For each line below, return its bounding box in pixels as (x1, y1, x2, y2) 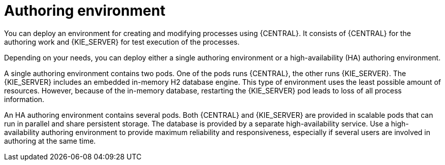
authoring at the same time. (4, 136, 96, 145)
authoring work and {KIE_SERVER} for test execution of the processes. (4, 37, 240, 46)
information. (4, 94, 45, 104)
